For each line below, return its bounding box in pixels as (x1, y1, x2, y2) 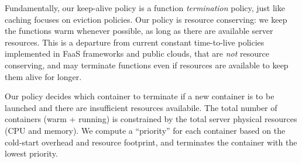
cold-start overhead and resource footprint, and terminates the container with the (5, 136, 297, 148)
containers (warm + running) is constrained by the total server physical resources (5, 113, 297, 125)
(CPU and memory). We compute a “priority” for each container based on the (5, 124, 286, 136)
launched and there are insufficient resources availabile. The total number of (5, 101, 277, 113)
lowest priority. (5, 147, 58, 159)
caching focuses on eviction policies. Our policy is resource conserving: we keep (5, 13, 287, 25)
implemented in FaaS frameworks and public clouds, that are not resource (5, 47, 269, 60)
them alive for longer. (5, 70, 82, 82)
